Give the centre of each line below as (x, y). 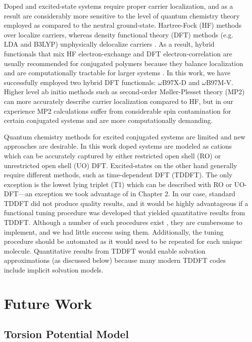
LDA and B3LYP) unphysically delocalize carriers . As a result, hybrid (109, 44)
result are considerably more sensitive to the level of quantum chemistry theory (122, 15)
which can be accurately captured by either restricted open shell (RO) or (112, 155)
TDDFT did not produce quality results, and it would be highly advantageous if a (126, 203)
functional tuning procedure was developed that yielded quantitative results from (125, 213)
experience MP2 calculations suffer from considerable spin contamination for (118, 111)
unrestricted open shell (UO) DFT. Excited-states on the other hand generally (121, 165)
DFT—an (18, 194)
